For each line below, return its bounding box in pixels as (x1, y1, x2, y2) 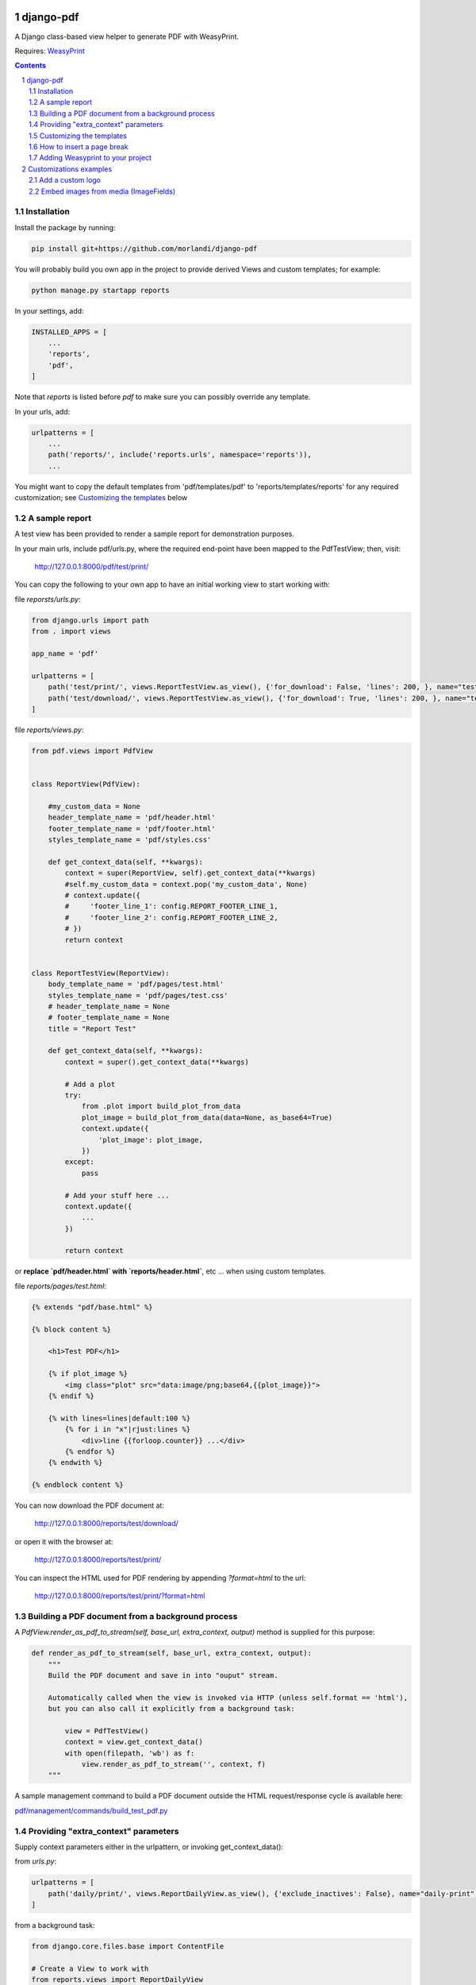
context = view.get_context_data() (64, 1737, 204, 1747)
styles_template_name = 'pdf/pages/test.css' (48, 991, 228, 1000)
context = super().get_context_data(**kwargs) (64, 1057, 249, 1066)
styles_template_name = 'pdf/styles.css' (48, 835, 212, 845)
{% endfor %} (64, 1447, 116, 1456)
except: (64, 1158, 95, 1166)
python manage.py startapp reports (31, 286, 170, 295)
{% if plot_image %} (48, 1370, 129, 1378)
